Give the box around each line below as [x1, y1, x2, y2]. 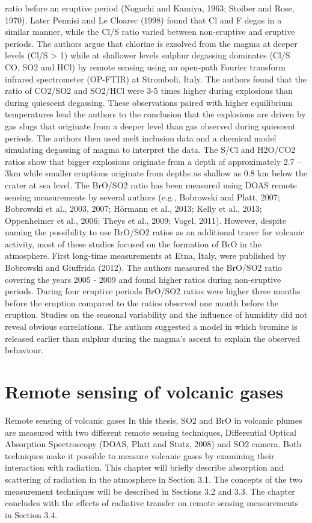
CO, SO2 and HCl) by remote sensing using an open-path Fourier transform [5, 60, 286, 73]
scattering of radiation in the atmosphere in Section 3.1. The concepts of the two [5, 472, 302, 485]
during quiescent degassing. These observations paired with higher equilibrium [5, 96, 293, 108]
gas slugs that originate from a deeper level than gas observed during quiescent [5, 119, 296, 132]
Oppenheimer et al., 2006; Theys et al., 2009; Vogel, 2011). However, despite [5, 214, 287, 226]
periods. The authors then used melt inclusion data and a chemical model [5, 131, 277, 144]
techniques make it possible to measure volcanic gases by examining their [5, 449, 275, 462]
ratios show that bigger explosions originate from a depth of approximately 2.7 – [5, 155, 302, 167]
